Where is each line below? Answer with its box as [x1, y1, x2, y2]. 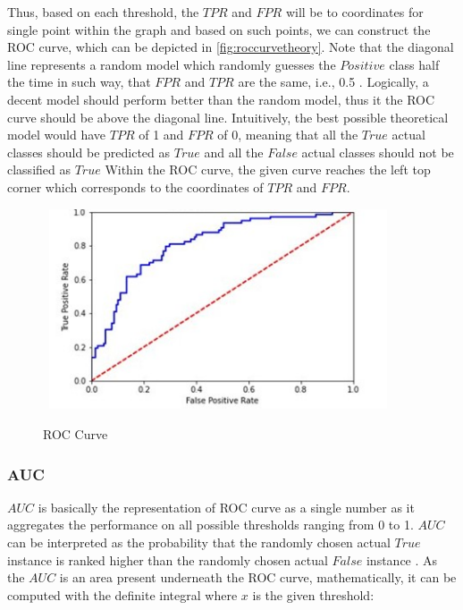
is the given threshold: [252, 585, 375, 604]
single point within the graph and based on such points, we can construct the [7, 20, 431, 38]
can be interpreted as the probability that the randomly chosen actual [7, 533, 391, 552]
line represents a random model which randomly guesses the [7, 55, 336, 73]
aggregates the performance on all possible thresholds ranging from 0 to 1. [7, 515, 414, 534]
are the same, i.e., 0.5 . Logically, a [238, 72, 429, 91]
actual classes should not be [301, 142, 454, 161]
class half [389, 55, 440, 73]
